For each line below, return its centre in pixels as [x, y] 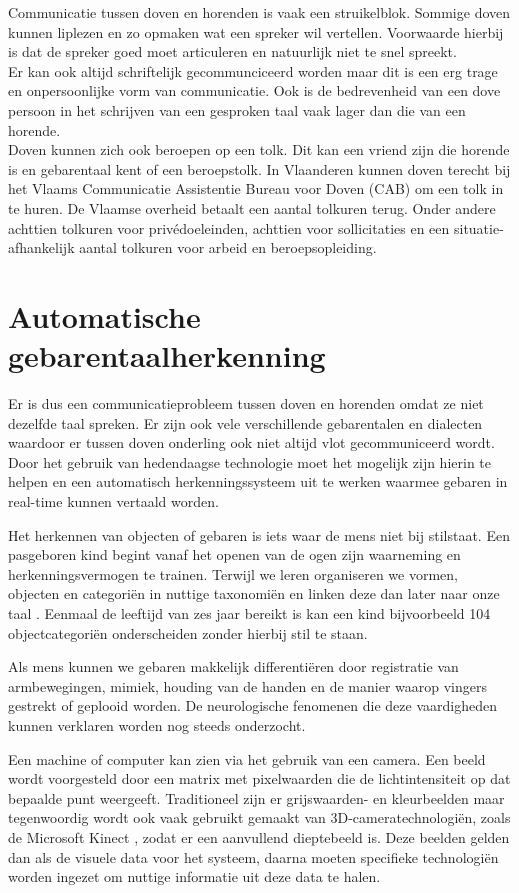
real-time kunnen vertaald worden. [113, 501]
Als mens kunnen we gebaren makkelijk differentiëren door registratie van [233, 666]
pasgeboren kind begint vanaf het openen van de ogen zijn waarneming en [234, 554]
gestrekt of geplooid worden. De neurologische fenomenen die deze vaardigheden [252, 705]
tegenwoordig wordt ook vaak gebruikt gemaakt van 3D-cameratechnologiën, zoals [259, 817]
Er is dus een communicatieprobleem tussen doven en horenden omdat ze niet [246, 403]
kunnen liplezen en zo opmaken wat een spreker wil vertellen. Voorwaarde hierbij [256, 31]
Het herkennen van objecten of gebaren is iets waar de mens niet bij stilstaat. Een [259, 534]
